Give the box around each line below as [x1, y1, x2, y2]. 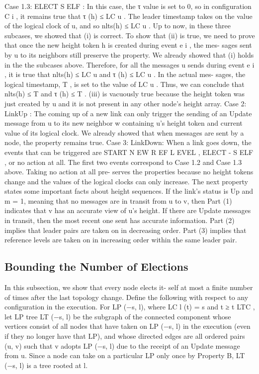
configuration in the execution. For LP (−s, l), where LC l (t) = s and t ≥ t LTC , [4, 301, 255, 312]
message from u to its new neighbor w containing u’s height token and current [4, 118, 243, 128]
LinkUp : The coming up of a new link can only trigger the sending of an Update [4, 108, 252, 118]
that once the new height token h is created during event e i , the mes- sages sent [4, 40, 252, 50]
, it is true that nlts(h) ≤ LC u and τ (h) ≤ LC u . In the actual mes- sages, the [4, 69, 246, 79]
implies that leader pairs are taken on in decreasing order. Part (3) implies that [4, 224, 247, 235]
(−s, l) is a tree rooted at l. [4, 360, 88, 370]
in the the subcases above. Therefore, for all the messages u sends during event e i [4, 59, 255, 70]
